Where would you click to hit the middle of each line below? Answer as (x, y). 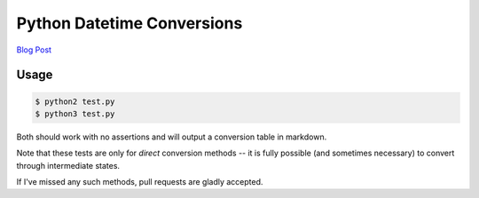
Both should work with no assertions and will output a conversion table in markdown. (172, 137)
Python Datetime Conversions (130, 23)
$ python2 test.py (75, 101)
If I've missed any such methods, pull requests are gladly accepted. (140, 182)
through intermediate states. (68, 165)
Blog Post (34, 50)
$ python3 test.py (75, 114)
